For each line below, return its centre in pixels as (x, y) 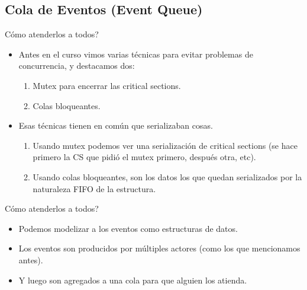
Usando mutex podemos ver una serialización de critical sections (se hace (165, 145)
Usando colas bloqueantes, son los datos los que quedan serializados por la (167, 176)
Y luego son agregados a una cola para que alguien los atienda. (133, 280)
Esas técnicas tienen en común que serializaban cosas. (116, 125)
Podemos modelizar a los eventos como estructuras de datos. (128, 228)
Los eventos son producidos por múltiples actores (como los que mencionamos (159, 248)
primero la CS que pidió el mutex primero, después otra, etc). (144, 157)
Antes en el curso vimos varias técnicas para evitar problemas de (136, 54)
